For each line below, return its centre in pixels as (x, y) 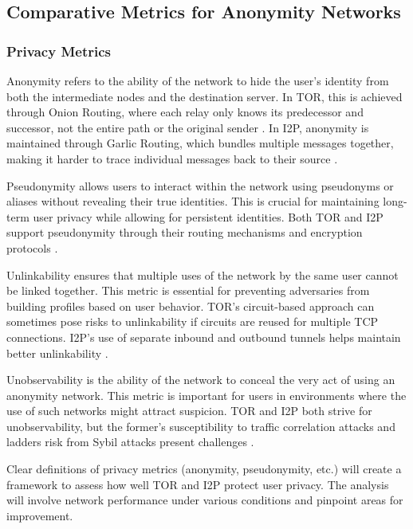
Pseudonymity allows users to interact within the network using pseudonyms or (200, 185)
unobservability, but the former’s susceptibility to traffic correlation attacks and (201, 426)
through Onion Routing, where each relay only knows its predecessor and (185, 112)
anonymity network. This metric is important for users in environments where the (206, 395)
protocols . (32, 247)
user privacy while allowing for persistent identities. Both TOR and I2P (208, 216)
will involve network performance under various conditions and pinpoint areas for (205, 500)
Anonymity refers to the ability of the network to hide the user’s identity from (198, 80)
